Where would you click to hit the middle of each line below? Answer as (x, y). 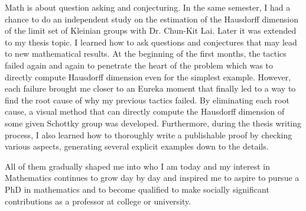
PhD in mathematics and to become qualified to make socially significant (137, 189)
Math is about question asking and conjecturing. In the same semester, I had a (148, 7)
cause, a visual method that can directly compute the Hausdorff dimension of (145, 111)
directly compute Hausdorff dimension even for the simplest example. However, (148, 77)
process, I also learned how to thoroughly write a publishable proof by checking (149, 134)
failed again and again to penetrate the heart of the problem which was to (139, 65)
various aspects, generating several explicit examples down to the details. (137, 146)
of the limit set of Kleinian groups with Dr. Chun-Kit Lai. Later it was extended (151, 30)
